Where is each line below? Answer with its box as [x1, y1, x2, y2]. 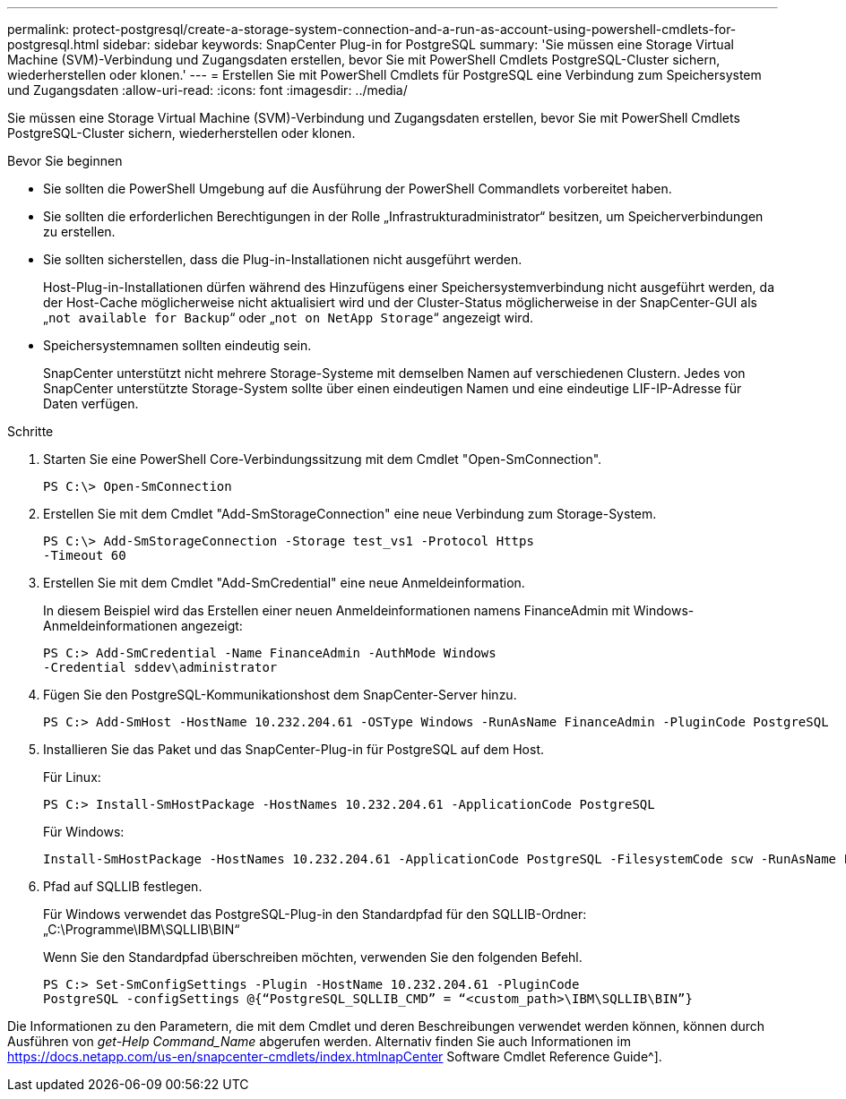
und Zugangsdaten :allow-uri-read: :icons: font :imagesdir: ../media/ [7, 82, 408, 98]
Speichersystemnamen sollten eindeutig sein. [43, 338, 312, 353]
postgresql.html [7, 37, 99, 52]
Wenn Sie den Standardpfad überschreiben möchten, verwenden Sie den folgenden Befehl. [43, 949, 583, 965]
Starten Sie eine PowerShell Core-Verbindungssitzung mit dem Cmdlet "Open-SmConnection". [43, 451, 602, 467]
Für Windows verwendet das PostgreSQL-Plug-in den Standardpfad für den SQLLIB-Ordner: [43, 906, 587, 922]
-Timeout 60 [43, 548, 126, 562]
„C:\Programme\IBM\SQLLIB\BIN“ [43, 922, 240, 937]
